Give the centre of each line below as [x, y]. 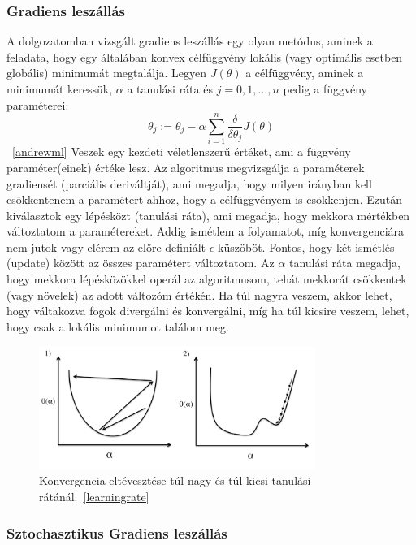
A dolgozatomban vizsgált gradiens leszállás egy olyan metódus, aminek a [190, 41]
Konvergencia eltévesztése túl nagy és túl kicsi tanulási [175, 480]
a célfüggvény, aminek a [305, 73]
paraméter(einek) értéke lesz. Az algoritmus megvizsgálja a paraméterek [186, 167]
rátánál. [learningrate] [94, 497]
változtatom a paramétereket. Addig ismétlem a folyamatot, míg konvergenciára [206, 231]
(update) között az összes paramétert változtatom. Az [141, 263]
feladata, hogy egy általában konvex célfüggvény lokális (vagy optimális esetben [205, 56]
